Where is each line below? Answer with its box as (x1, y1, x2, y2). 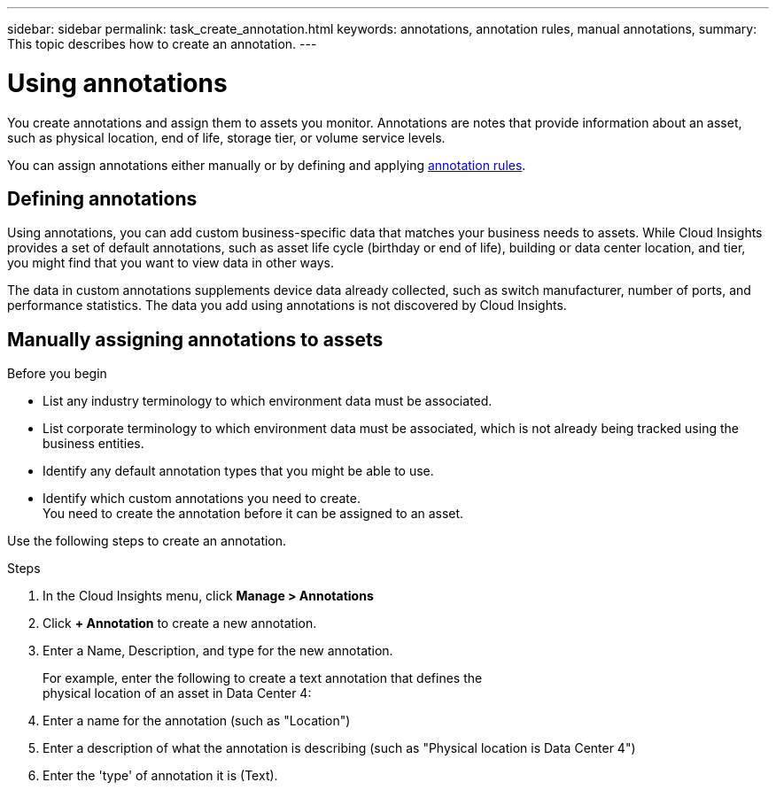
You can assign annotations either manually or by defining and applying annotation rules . (7, 157, 526, 173)
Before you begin (7, 366, 107, 382)
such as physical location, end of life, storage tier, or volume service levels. (7, 129, 446, 145)
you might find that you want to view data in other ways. (7, 255, 334, 271)
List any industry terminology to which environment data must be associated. (43, 393, 493, 409)
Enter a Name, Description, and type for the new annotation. (43, 643, 393, 659)
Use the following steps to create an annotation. (7, 533, 287, 549)
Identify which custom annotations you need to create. (43, 491, 361, 507)
